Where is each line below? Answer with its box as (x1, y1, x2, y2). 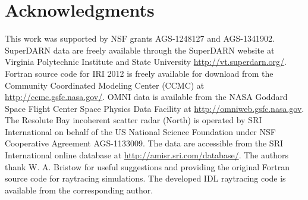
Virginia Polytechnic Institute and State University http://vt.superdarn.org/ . (5, 55, 287, 68)
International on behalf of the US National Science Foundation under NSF (5, 125, 276, 137)
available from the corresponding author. (5, 183, 153, 196)
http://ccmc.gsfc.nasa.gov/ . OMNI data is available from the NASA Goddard (5, 90, 288, 103)
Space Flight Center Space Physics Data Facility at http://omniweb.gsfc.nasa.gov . (5, 102, 304, 114)
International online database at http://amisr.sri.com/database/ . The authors (5, 149, 288, 161)
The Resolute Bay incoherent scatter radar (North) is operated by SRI (5, 114, 262, 126)
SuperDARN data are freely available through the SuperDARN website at (5, 43, 275, 56)
